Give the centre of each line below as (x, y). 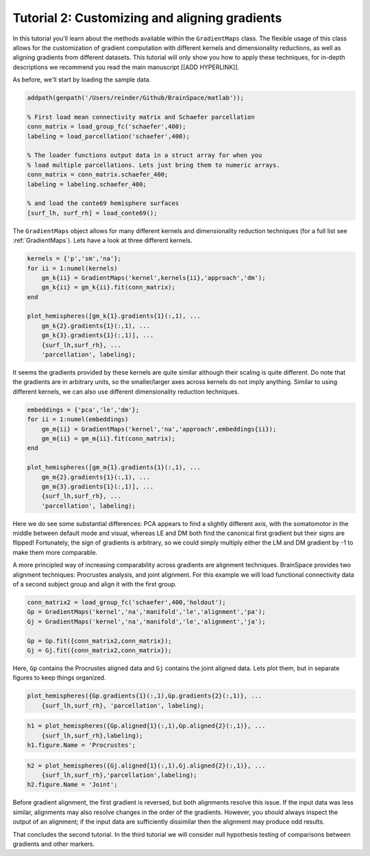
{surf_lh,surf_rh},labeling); (92, 735)
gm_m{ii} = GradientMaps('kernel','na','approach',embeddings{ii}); (159, 429)
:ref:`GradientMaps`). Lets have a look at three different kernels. (102, 241)
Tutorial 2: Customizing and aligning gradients (147, 18)
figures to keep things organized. (59, 678)
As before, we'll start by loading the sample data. (82, 80)
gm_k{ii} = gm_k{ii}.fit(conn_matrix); (109, 287)
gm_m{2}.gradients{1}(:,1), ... (96, 477)
